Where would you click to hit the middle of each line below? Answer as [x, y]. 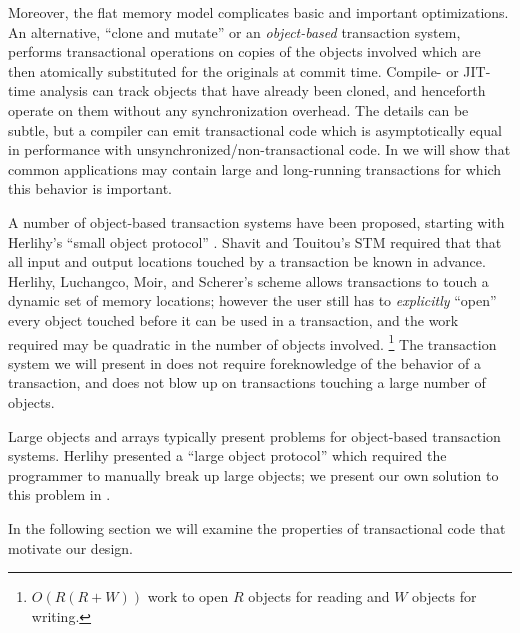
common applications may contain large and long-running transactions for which [255, 168]
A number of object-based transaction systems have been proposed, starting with [256, 221]
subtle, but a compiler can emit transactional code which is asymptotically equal [255, 129]
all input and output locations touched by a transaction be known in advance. [247, 261]
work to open [188, 596]
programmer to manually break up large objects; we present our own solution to [253, 474]
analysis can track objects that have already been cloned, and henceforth [262, 90]
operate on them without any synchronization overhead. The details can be [238, 109]
